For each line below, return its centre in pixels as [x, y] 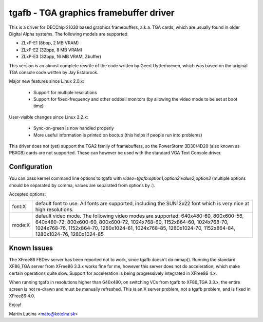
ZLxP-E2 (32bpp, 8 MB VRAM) [52, 50]
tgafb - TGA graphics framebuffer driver [92, 13]
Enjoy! [15, 305]
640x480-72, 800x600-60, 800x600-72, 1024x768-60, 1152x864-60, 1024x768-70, [132, 222]
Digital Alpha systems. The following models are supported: [69, 34]
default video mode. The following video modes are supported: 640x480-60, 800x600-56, [140, 216]
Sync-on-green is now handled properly [74, 128]
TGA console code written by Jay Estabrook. [54, 72]
